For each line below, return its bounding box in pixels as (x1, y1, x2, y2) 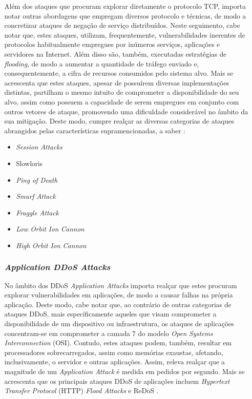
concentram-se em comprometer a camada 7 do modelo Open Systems (4, 328, 213, 338)
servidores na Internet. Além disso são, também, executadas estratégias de (4, 48, 227, 59)
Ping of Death (16, 174, 58, 185)
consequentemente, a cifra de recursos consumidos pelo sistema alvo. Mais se (4, 68, 233, 78)
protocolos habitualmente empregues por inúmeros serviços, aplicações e (4, 39, 220, 49)
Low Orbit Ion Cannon (16, 224, 84, 234)
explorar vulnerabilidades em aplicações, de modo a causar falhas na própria (4, 290, 233, 300)
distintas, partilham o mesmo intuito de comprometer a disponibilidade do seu (4, 87, 239, 97)
